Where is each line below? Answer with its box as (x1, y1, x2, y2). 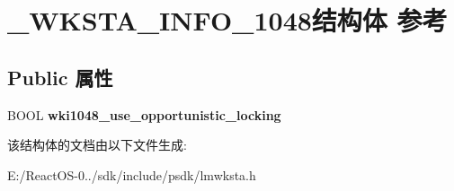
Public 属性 (7, 63, 113, 91)
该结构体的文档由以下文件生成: (7, 135, 187, 154)
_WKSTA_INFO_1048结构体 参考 (7, 2, 448, 39)
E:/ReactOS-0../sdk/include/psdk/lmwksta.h (7, 165, 256, 184)
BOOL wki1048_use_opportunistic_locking (7, 105, 281, 124)
